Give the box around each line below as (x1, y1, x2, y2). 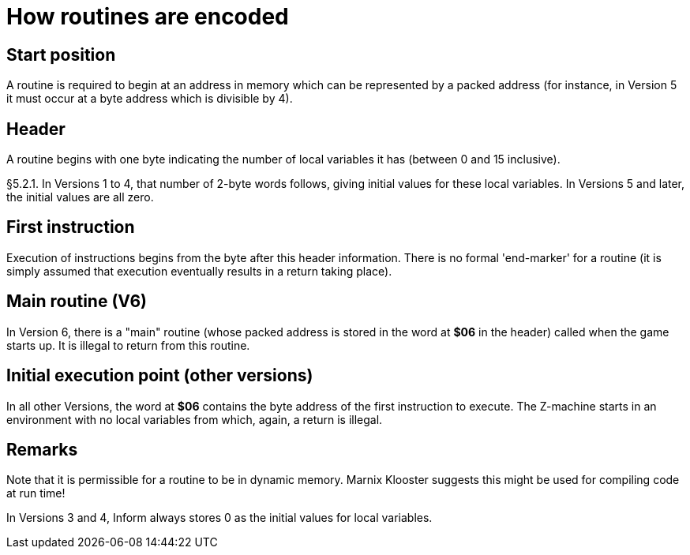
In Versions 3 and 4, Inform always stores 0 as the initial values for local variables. (6, 511, 433, 525)
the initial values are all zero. (6, 190, 154, 204)
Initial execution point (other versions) (6, 366, 313, 386)
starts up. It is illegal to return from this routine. (6, 338, 250, 352)
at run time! (6, 486, 66, 501)
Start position (6, 44, 116, 65)
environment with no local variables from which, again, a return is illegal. (6, 412, 383, 426)
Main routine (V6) (6, 291, 148, 312)
